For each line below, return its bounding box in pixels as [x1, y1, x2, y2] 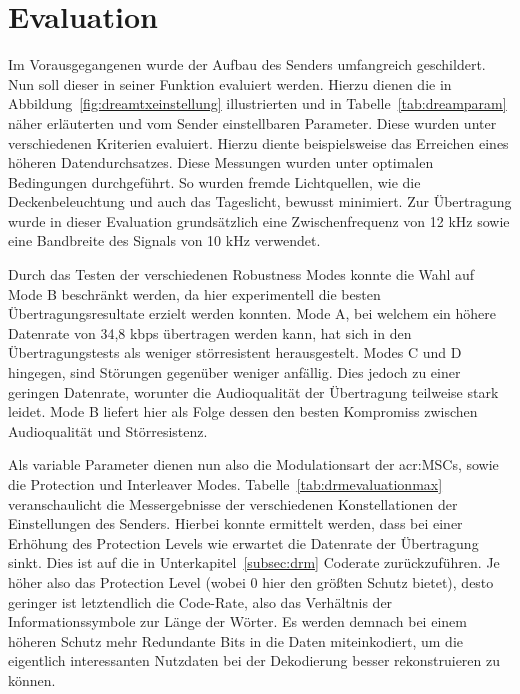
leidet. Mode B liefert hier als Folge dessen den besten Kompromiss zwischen [8, 401, 478, 422]
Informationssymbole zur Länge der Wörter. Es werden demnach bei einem [8, 611, 467, 632]
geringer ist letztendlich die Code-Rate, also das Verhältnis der [8, 591, 393, 612]
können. [8, 669, 56, 690]
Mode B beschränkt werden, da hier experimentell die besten [8, 283, 381, 304]
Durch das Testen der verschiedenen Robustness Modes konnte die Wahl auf [8, 264, 475, 285]
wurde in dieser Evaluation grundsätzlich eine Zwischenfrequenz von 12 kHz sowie [8, 210, 510, 231]
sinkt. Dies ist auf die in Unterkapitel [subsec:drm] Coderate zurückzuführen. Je [8, 552, 500, 573]
